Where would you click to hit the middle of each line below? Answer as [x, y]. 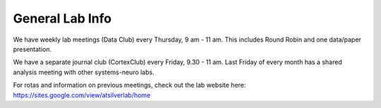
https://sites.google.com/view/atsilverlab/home [82, 95]
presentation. [32, 49]
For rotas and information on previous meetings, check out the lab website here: [129, 85]
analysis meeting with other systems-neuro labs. [84, 72]
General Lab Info [62, 18]
